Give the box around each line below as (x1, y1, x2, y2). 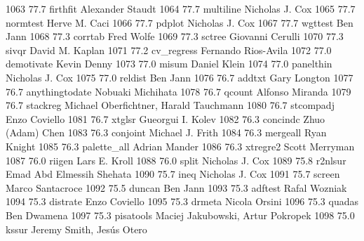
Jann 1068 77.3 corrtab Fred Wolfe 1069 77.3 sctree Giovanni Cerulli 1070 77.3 (6, 29, 344, 44)
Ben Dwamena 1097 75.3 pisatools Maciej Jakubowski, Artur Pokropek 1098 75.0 (6, 207, 355, 222)
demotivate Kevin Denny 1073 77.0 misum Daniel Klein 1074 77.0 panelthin (6, 56, 332, 71)
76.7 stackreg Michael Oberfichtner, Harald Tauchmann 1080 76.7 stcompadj (6, 98, 335, 112)
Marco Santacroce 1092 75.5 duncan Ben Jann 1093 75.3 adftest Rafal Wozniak (6, 180, 347, 195)
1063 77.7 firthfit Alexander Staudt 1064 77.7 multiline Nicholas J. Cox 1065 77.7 (6, 1, 356, 15)
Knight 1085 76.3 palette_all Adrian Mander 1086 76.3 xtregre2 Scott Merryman (6, 138, 355, 153)
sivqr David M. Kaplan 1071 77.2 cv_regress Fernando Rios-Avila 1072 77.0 (6, 42, 332, 57)
